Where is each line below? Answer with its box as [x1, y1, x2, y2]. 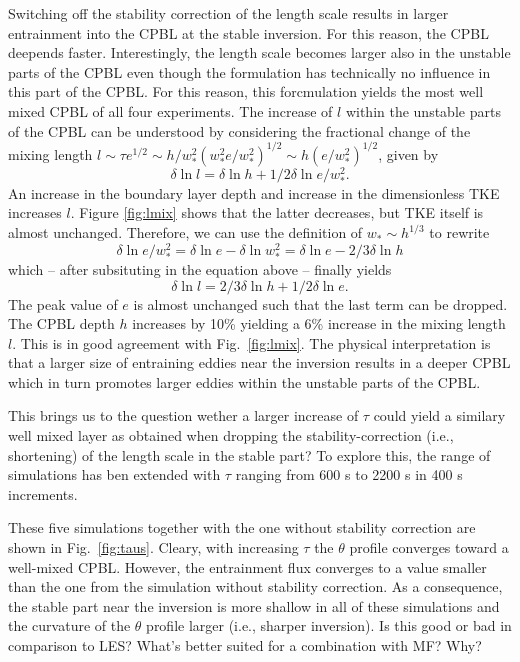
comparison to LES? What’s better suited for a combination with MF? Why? [8, 635, 482, 655]
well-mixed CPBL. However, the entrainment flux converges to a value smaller [8, 556, 487, 577]
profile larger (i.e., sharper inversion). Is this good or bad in [146, 615, 512, 636]
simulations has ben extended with [8, 464, 221, 485]
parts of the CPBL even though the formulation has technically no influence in [8, 61, 491, 82]
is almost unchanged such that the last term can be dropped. [133, 293, 508, 314]
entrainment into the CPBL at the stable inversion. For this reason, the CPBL [8, 22, 489, 43]
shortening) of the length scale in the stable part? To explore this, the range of [8, 444, 491, 465]
